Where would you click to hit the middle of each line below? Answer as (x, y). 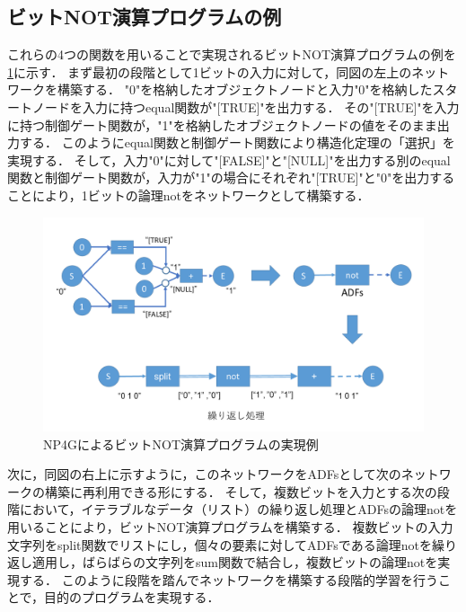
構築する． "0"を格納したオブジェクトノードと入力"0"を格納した (245, 89)
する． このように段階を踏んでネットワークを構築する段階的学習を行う (229, 579)
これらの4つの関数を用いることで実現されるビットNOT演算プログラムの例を (232, 54)
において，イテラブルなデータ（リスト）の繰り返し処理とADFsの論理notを (238, 509)
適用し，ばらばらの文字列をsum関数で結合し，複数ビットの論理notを (235, 562)
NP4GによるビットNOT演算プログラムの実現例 (181, 443)
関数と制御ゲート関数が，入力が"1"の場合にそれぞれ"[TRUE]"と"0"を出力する (231, 177)
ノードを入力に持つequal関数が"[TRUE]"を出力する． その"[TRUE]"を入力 (246, 106)
